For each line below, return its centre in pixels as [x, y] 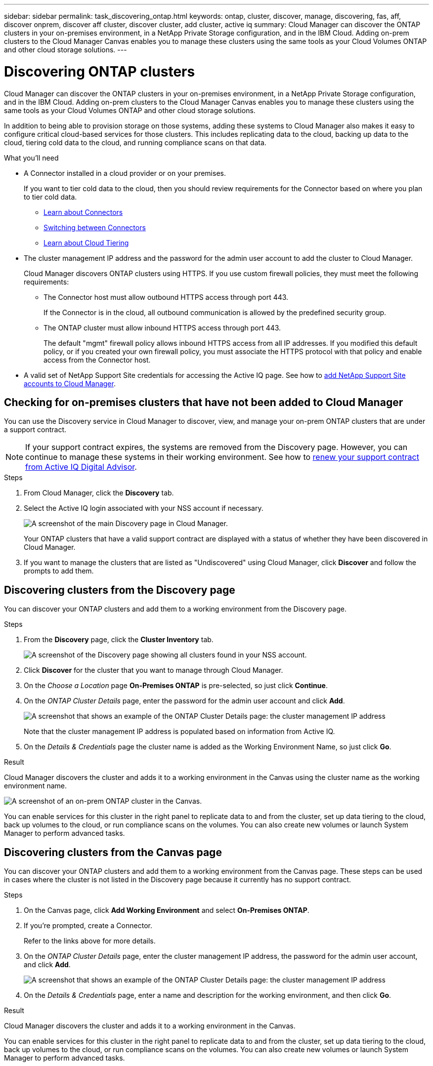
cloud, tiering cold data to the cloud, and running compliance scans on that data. [135, 142]
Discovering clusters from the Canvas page [113, 852]
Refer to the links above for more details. [90, 941]
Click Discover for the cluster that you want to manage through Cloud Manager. [153, 670]
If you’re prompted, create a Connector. [88, 926]
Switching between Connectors [95, 227]
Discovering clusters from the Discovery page [120, 590]
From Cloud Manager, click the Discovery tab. [99, 493]
